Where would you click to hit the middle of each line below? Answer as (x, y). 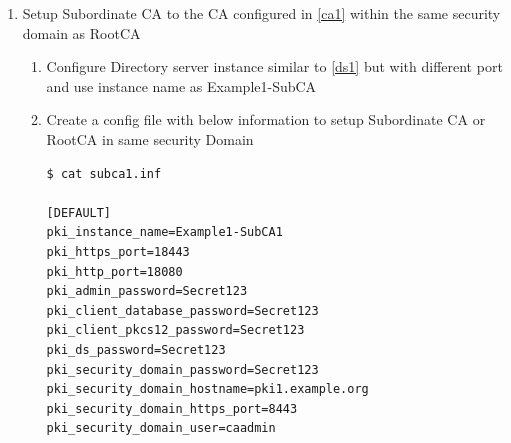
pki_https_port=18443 (118, 251)
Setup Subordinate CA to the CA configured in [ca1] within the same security (261, 13)
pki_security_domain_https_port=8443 (172, 408)
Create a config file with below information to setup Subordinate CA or (266, 119)
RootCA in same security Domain (150, 138)
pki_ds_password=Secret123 (136, 349)
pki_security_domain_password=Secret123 (182, 369)
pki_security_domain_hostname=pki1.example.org (207, 389)
